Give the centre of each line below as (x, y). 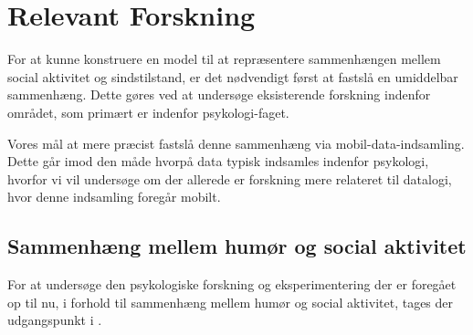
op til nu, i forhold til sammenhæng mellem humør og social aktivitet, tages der (231, 302)
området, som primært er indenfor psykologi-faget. (148, 112)
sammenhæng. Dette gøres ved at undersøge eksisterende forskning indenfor (219, 94)
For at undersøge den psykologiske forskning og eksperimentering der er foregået (232, 284)
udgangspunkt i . (55, 320)
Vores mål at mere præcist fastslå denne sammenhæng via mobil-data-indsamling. (236, 143)
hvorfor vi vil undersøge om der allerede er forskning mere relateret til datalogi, (230, 178)
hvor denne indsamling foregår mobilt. (114, 197)
